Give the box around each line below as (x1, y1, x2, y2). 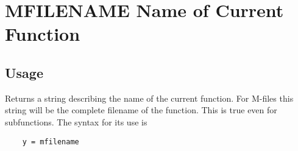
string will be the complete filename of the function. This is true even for (5, 104, 277, 116)
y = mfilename (22, 137, 79, 146)
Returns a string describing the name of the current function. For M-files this (5, 91, 294, 104)
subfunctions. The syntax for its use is (5, 115, 147, 128)
